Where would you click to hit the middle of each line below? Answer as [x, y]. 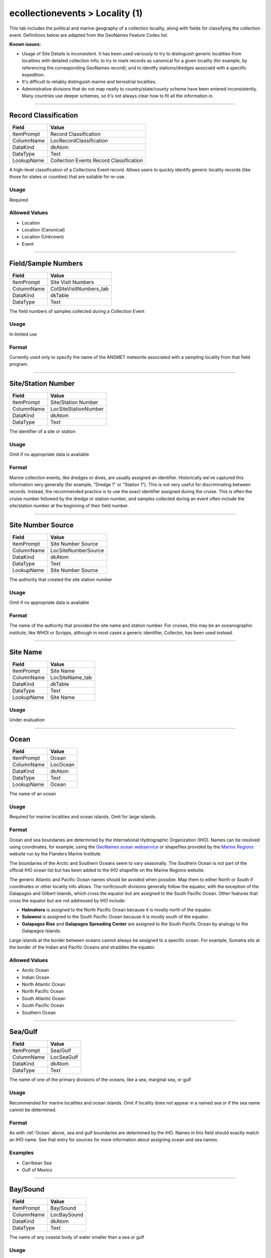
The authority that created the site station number [61, 580]
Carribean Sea [37, 1163]
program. [19, 364]
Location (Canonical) [43, 230]
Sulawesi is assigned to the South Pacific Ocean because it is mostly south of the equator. [115, 917]
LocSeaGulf [64, 1057]
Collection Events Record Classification [97, 160]
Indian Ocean [36, 977]
